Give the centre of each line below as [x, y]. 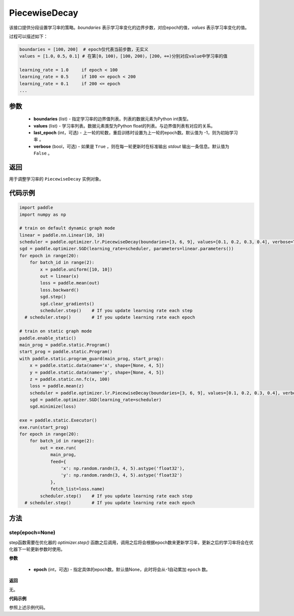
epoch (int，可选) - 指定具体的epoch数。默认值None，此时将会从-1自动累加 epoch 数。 [122, 569]
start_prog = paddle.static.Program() [66, 352]
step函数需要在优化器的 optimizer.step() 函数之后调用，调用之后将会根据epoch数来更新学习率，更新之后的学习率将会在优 [131, 542]
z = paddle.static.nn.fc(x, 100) [70, 379]
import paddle [36, 208]
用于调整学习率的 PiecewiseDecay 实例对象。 [56, 179]
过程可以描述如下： [28, 36]
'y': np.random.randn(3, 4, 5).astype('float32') [121, 475]
